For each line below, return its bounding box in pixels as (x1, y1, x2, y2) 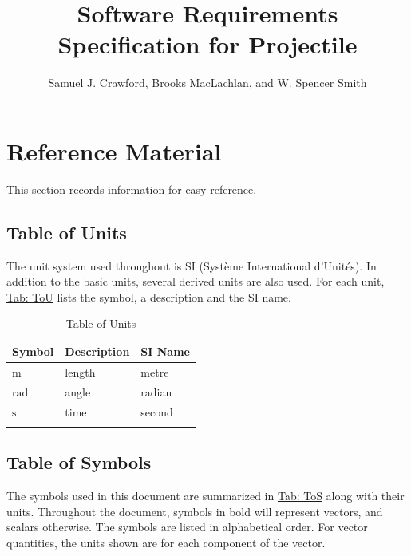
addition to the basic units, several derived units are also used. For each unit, (6, 273, 385, 290)
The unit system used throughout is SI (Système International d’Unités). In (6, 257, 377, 274)
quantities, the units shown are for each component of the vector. (6, 534, 326, 550)
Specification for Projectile (57, 28, 358, 61)
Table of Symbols (6, 450, 152, 475)
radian (140, 383, 172, 400)
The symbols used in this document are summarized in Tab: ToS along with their (6, 487, 405, 504)
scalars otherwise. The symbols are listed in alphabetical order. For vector (6, 519, 368, 535)
